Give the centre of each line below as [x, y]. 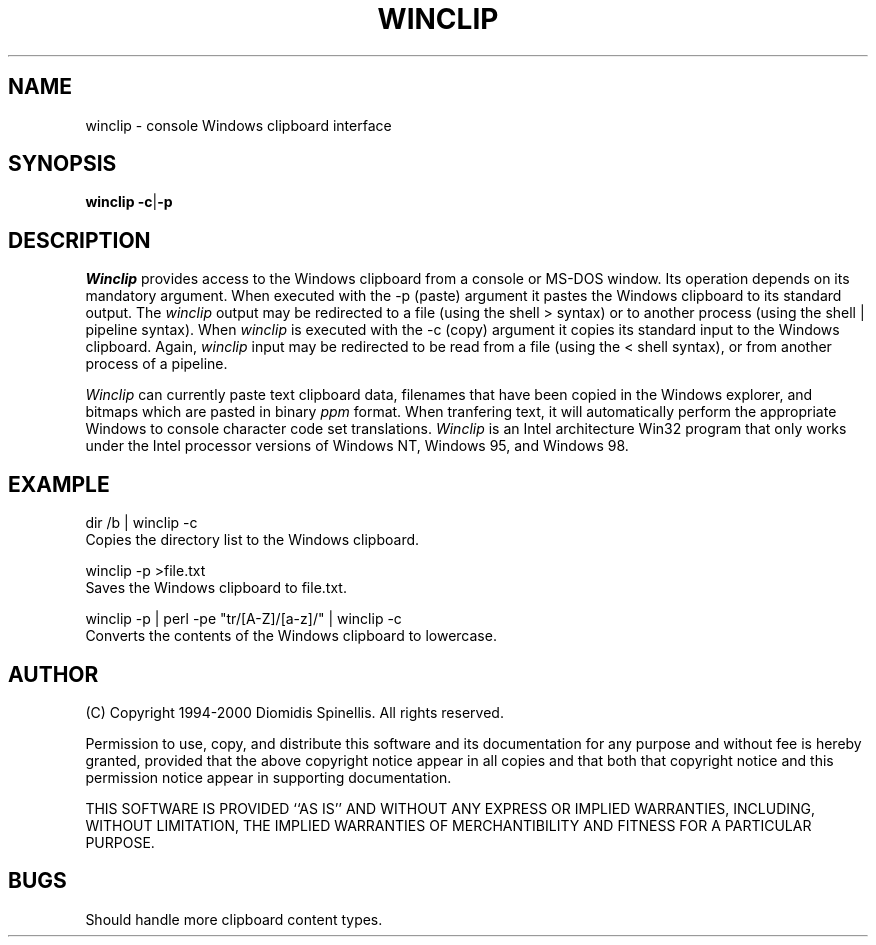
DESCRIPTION [79, 240]
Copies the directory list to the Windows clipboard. [252, 540]
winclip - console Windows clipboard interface [238, 125]
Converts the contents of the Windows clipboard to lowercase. [291, 636]
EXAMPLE [59, 484]
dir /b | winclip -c [141, 523]
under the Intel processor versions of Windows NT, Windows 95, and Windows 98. [357, 446]
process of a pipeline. [156, 364]
